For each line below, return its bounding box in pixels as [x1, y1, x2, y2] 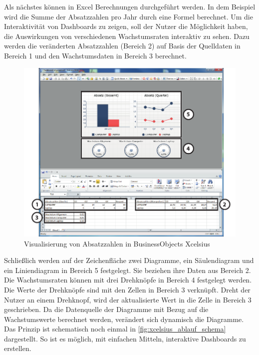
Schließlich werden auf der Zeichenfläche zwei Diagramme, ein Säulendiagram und [4, 255, 254, 265]
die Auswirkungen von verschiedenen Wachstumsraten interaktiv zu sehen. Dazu [4, 30, 250, 41]
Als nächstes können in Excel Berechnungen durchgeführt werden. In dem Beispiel [4, 1, 256, 11]
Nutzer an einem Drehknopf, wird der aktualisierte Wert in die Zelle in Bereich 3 [4, 294, 252, 304]
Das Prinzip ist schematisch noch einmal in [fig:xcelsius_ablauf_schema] [4, 323, 226, 334]
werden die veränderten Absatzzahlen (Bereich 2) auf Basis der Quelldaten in [4, 40, 241, 51]
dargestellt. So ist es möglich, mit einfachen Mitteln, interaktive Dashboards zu [4, 333, 246, 343]
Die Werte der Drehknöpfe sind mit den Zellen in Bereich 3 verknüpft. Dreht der [4, 284, 251, 294]
